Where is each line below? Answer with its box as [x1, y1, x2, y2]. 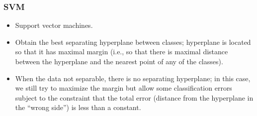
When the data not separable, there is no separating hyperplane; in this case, [15, 73, 251, 83]
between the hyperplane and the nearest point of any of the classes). [15, 56, 223, 66]
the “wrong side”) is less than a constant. [15, 102, 141, 113]
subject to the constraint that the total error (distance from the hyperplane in [15, 92, 254, 103]
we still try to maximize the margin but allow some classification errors [15, 83, 232, 93]
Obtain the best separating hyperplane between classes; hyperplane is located [15, 36, 251, 47]
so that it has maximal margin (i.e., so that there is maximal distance [15, 46, 228, 57]
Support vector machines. [15, 20, 93, 30]
